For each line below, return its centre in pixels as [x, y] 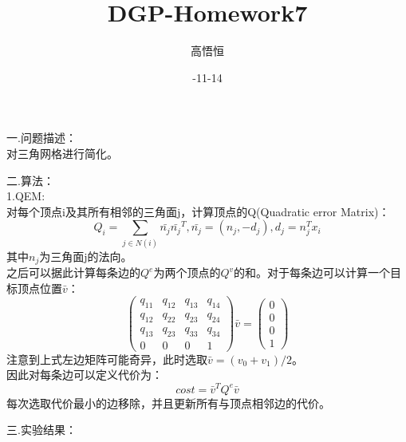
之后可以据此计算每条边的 [73, 272]
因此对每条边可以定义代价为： [85, 375]
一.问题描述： [41, 138]
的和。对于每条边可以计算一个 [312, 272]
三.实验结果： [41, 430]
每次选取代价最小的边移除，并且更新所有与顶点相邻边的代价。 [168, 403]
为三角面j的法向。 [86, 256]
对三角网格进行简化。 [62, 153]
